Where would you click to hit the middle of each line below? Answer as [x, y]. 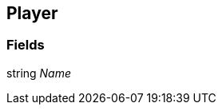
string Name [39, 73]
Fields [26, 45]
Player [32, 13]
